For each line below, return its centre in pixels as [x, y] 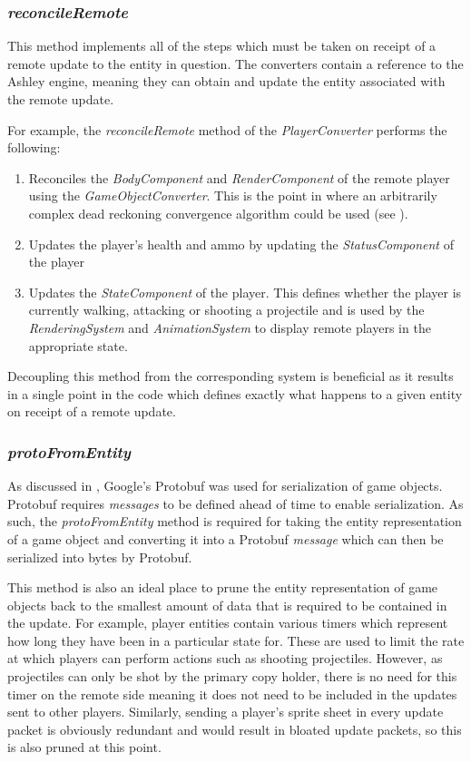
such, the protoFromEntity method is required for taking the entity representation [235, 521]
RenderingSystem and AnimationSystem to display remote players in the [230, 327]
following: [34, 147]
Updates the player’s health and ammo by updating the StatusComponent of [241, 244]
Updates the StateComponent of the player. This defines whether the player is [245, 292]
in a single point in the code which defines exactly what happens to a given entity [235, 393]
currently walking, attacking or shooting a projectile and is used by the [226, 310]
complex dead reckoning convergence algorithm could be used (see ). [218, 213]
